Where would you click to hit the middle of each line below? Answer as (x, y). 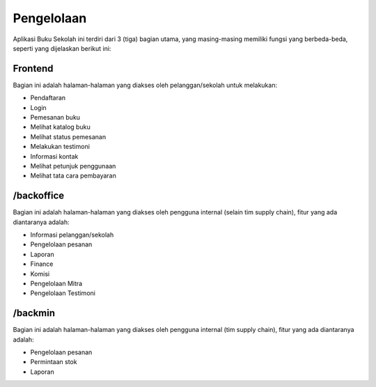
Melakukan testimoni (60, 147)
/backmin (34, 313)
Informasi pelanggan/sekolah (72, 235)
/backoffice (39, 196)
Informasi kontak (54, 156)
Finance (42, 264)
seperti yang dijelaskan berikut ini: (62, 48)
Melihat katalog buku (60, 127)
